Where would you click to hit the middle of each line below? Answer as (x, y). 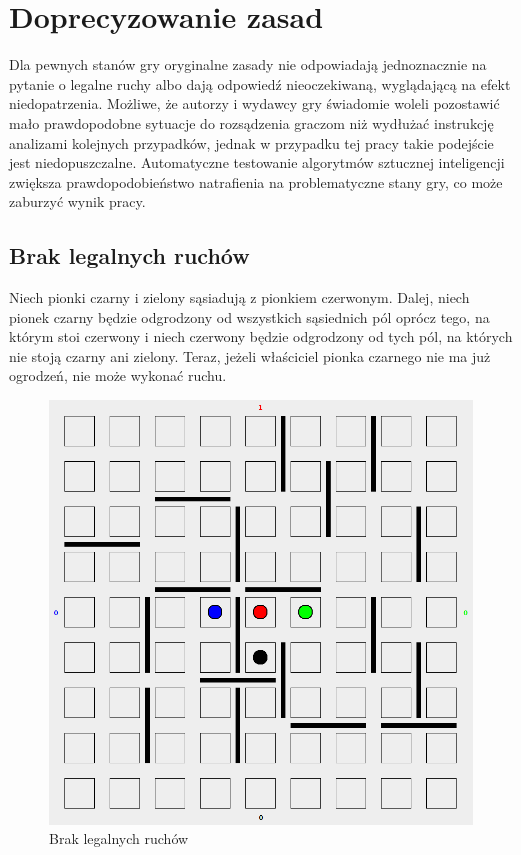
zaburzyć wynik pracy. (77, 201)
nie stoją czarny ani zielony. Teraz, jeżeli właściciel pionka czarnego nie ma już (250, 355)
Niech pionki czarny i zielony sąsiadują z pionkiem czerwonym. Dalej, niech (239, 297)
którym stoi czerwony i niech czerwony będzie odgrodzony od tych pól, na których (261, 336)
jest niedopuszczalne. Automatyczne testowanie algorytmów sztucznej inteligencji (257, 162)
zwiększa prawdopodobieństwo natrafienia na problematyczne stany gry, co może (256, 181)
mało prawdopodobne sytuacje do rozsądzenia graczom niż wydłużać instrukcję (251, 122)
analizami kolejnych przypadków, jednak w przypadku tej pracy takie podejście (251, 142)
